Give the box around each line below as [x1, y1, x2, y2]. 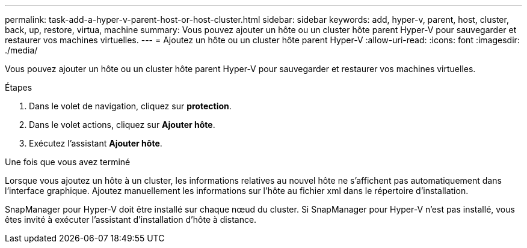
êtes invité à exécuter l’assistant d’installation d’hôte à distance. [5, 214, 257, 225]
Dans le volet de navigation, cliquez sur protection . [29, 101, 232, 111]
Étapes [5, 82, 32, 92]
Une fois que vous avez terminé [5, 157, 131, 167]
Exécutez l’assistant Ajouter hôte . [29, 138, 162, 148]
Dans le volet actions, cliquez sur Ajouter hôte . [29, 119, 215, 130]
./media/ [5, 45, 38, 55]
